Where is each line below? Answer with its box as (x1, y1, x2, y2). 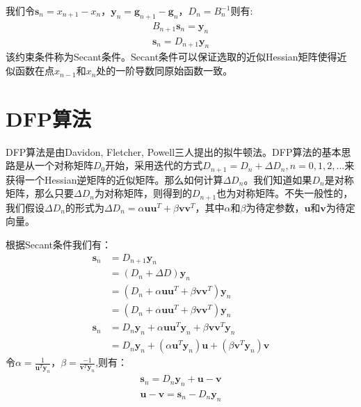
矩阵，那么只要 (6, 186, 74, 200)
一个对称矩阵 (34, 158, 93, 173)
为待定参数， (246, 200, 305, 214)
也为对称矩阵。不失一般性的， (216, 186, 353, 200)
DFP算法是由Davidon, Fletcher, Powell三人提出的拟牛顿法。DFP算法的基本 (6, 144, 342, 159)
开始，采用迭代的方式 (105, 158, 203, 173)
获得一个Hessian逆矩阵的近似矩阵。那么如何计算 (6, 172, 223, 186)
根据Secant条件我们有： (6, 237, 112, 252)
